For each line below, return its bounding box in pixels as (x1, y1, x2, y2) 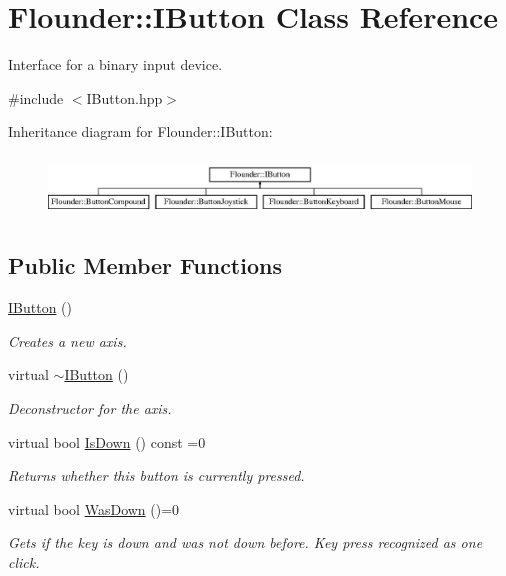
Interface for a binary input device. (8, 54, 223, 75)
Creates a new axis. (8, 330, 127, 351)
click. (8, 551, 40, 572)
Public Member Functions (8, 250, 282, 281)
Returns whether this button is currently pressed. (8, 465, 305, 486)
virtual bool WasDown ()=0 (8, 498, 180, 519)
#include (8, 87, 64, 108)
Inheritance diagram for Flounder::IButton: (8, 121, 273, 142)
